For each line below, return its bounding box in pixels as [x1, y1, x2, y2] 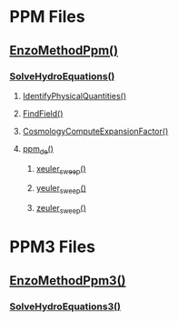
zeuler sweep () [35, 203, 86, 216]
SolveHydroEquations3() [9, 300, 121, 313]
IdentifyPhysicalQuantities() [22, 90, 127, 101]
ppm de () [22, 143, 54, 156]
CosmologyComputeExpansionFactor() [22, 125, 169, 136]
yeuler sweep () [35, 183, 86, 196]
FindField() [22, 107, 64, 119]
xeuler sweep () [35, 163, 86, 176]
